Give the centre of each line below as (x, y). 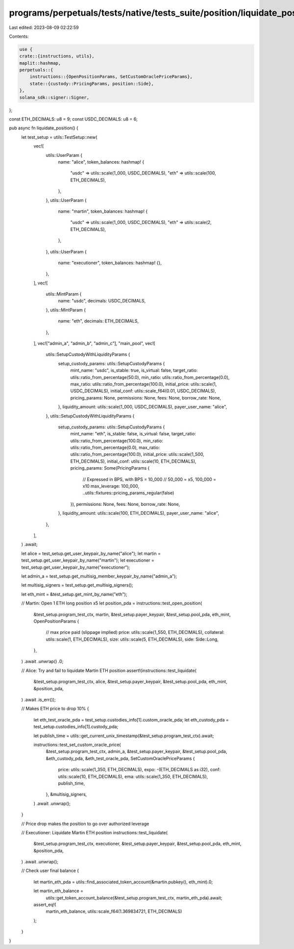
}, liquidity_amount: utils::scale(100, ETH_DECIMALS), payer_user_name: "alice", (138, 513)
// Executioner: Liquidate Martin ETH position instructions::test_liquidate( (94, 832)
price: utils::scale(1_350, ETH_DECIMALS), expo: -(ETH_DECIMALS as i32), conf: (139, 770)
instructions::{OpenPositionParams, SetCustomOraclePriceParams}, (111, 77)
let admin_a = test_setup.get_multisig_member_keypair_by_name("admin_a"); (99, 576)
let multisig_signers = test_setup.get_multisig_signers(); (77, 585)
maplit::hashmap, (40, 63)
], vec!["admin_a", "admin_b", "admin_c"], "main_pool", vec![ (94, 344)
